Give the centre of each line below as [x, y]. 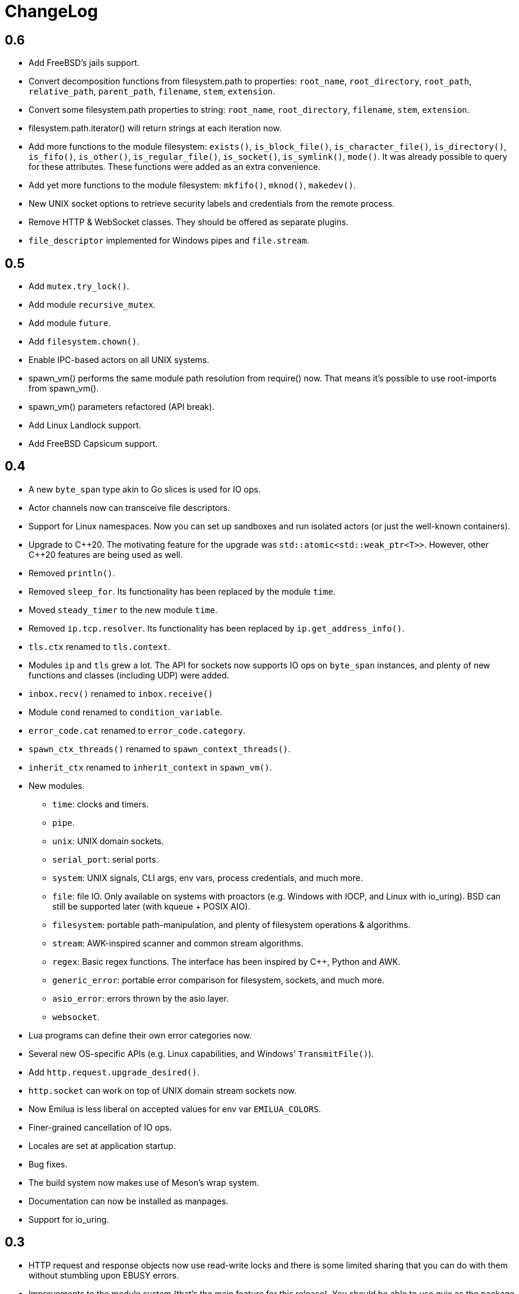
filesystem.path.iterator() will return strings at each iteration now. [155, 128]
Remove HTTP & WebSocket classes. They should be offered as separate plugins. [189, 222]
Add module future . [70, 323]
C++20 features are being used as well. [106, 554]
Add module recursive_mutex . [92, 305]
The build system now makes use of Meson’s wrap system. [144, 1182]
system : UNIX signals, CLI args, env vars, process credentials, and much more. [208, 878]
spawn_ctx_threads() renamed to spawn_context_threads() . [160, 749]
